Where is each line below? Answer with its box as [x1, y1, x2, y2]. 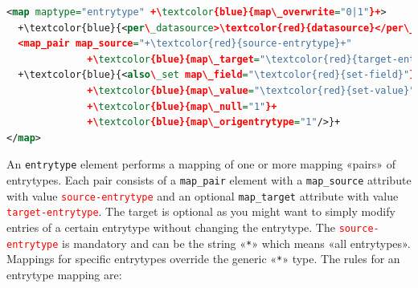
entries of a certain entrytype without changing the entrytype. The [6, 218, 335, 235]
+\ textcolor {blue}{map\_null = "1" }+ [87, 100, 277, 112]
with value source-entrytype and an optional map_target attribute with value [6, 187, 399, 204]
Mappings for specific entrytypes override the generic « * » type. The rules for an [6, 250, 400, 267]
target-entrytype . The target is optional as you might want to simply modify [6, 203, 395, 220]
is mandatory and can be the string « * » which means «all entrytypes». [62, 234, 411, 251]
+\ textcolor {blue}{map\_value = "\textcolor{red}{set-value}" [87, 84, 416, 96]
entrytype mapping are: [6, 266, 122, 282]
